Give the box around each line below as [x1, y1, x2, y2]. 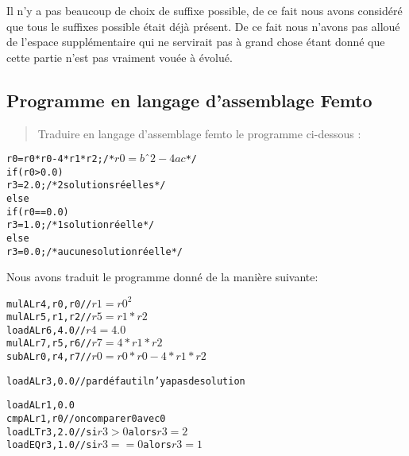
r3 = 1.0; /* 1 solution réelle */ [6, 219, 155, 231]
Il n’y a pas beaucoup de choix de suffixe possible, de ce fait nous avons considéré [6, 2, 403, 18]
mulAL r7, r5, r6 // [6, 338, 92, 350]
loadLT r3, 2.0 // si [6, 426, 98, 438]
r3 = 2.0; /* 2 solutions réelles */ [6, 180, 166, 191]
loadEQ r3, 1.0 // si [6, 439, 98, 451]
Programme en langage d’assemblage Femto [6, 87, 372, 112]
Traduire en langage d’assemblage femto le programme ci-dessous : [37, 125, 361, 141]
